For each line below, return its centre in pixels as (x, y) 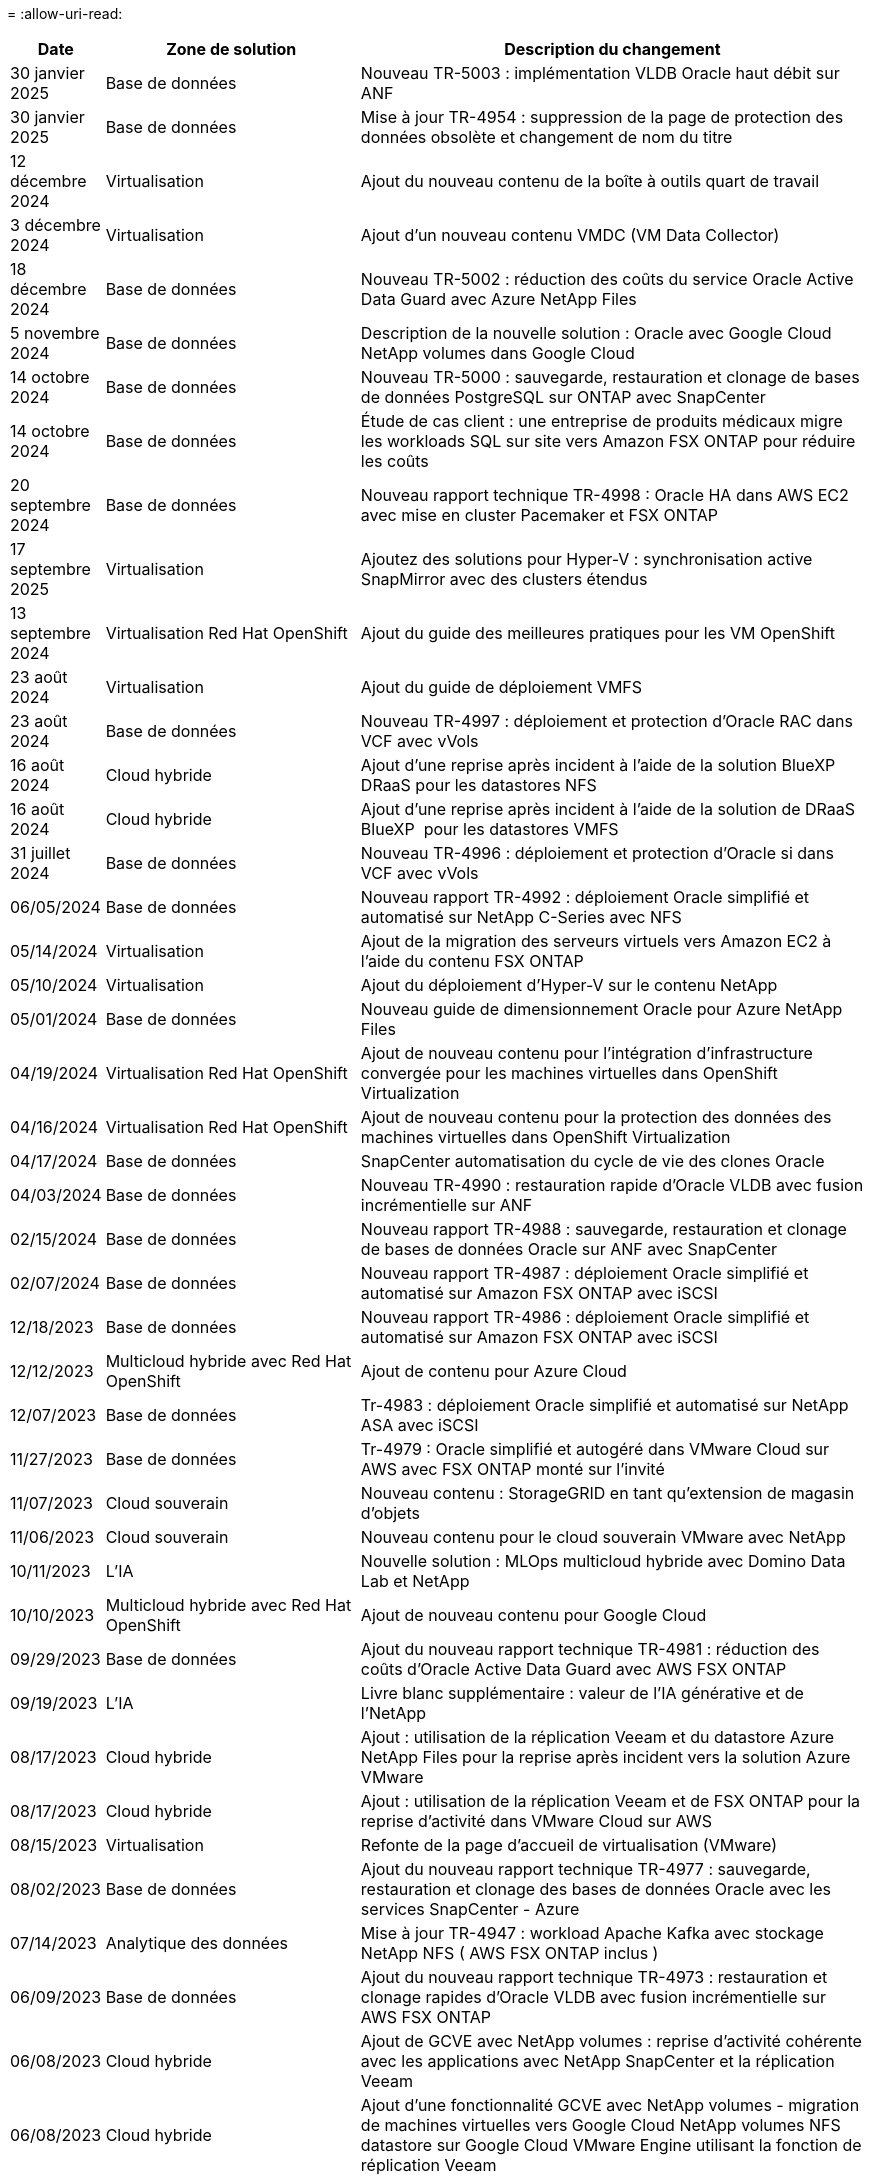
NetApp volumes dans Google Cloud (497, 353)
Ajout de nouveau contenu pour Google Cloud (533, 1615)
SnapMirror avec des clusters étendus (504, 579)
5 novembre (55, 333)
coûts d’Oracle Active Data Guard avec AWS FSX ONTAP (573, 1669)
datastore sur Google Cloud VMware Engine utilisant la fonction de (611, 2145)
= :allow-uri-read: (65, 13)
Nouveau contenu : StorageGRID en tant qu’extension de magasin (607, 1493)
